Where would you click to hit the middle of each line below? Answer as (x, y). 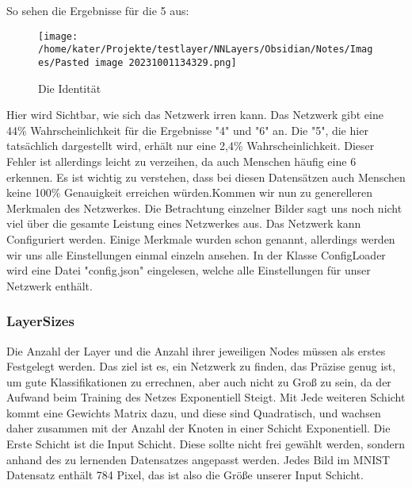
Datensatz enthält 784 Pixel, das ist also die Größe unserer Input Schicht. (185, 475)
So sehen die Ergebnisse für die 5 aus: (98, 10)
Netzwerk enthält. (50, 285)
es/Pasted (64, 62)
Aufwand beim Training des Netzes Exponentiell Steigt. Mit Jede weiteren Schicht (206, 397)
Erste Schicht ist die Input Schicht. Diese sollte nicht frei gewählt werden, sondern (206, 444)
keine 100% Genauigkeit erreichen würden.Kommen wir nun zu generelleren (189, 192)
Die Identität (70, 88)
